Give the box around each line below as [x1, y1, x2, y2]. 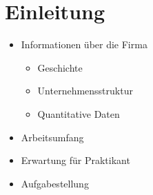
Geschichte [37, 60, 83, 74]
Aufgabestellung [21, 176, 89, 190]
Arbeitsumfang [21, 130, 84, 144]
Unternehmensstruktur [37, 83, 133, 98]
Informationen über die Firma [21, 37, 147, 52]
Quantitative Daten [37, 106, 120, 121]
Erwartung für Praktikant [21, 153, 130, 167]
